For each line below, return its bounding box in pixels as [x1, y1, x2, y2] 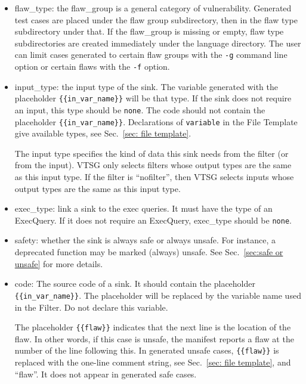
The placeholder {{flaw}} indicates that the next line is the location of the [14, 321, 291, 333]
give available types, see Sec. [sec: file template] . [14, 127, 191, 140]
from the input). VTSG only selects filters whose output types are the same [14, 159, 292, 171]
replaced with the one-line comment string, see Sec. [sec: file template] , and [14, 356, 291, 368]
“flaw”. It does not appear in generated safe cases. [14, 367, 197, 380]
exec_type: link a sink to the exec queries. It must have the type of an [14, 202, 273, 215]
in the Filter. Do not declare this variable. [14, 301, 168, 313]
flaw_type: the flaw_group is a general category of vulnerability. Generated [14, 2, 292, 14]
